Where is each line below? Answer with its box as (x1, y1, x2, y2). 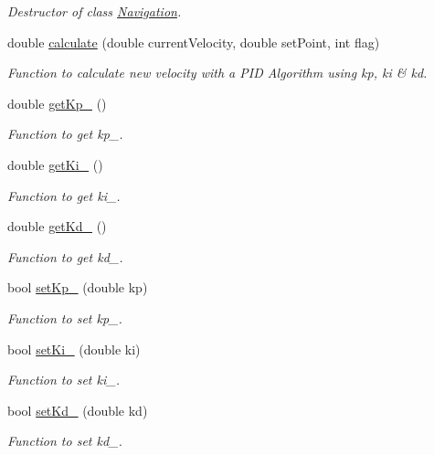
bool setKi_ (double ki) (7, 339, 141, 358)
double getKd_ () (7, 217, 107, 236)
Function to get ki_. (7, 185, 121, 205)
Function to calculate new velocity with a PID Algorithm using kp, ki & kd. (7, 63, 428, 82)
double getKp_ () (7, 93, 107, 112)
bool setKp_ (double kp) (7, 278, 148, 297)
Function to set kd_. (7, 431, 122, 450)
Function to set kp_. (7, 308, 122, 327)
